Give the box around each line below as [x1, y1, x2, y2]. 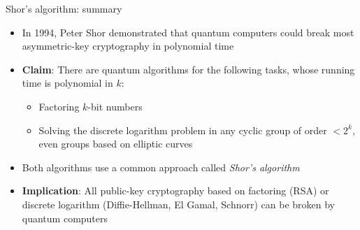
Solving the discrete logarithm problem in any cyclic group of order [38, 122, 327, 137]
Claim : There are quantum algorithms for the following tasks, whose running [22, 62, 355, 76]
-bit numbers [87, 99, 143, 113]
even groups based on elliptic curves [38, 136, 193, 151]
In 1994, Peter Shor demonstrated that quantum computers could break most [22, 24, 354, 39]
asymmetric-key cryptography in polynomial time [22, 38, 234, 53]
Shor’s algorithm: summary [6, 1, 122, 15]
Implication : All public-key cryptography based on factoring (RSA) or [22, 183, 329, 198]
